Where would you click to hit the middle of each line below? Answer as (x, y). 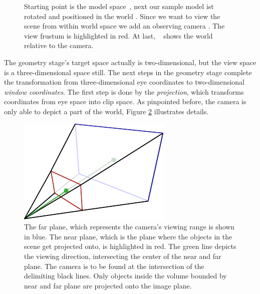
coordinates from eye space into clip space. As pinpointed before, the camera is (125, 101)
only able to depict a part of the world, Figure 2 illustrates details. (106, 111)
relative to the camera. (59, 45)
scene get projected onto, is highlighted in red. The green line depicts (130, 246)
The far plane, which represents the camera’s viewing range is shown (129, 227)
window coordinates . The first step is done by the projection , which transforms (124, 91)
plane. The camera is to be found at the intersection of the (114, 266)
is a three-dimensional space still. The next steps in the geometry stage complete (128, 72)
